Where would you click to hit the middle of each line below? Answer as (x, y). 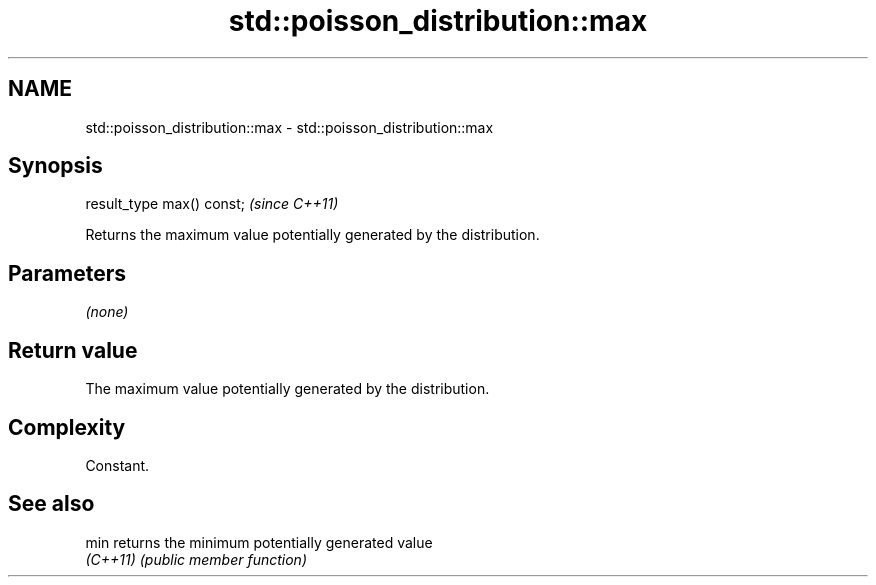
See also (51, 504)
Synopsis (55, 166)
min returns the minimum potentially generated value (259, 542)
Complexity (67, 427)
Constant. (117, 465)
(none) (107, 312)
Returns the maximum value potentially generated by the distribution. (312, 235)
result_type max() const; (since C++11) (212, 204)
